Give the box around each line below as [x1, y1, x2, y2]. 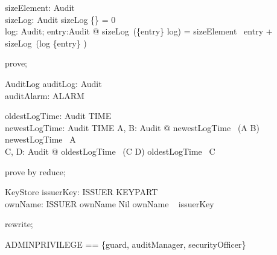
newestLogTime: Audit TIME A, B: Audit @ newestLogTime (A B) [5, 121, 259, 134]
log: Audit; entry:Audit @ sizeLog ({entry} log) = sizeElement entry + [5, 25, 273, 37]
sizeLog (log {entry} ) [5, 36, 87, 49]
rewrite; [5, 218, 33, 230]
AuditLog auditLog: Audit [5, 77, 102, 89]
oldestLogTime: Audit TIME [5, 109, 112, 122]
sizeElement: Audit [5, 1, 75, 13]
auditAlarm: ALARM [5, 89, 84, 102]
